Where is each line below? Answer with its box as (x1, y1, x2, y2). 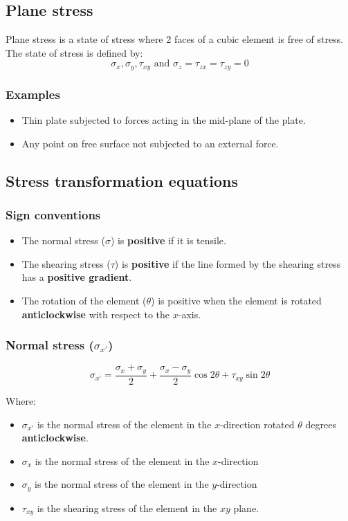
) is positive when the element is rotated (151, 293, 322, 308)
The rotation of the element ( (21, 293, 147, 308)
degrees (305, 417, 336, 431)
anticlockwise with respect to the (21, 307, 170, 321)
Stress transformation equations (6, 170, 238, 191)
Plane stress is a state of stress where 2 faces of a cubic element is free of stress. (6, 32, 344, 46)
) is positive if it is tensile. (110, 233, 226, 248)
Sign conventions (6, 205, 101, 223)
